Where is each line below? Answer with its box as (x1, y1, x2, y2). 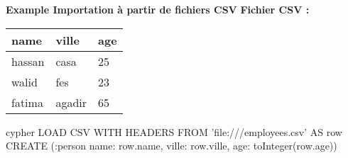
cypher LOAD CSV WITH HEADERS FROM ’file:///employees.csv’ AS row (6, 124, 342, 139)
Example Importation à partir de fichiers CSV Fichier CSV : (6, 2, 310, 16)
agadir (55, 94, 87, 111)
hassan (11, 52, 45, 69)
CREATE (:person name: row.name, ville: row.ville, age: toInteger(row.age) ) (6, 138, 337, 153)
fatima (11, 94, 43, 111)
